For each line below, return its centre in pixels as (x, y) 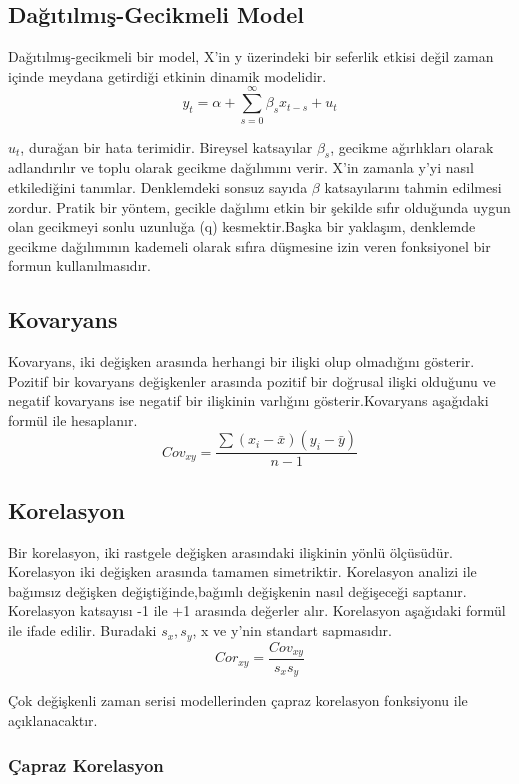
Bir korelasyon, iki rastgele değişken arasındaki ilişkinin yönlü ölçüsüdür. (231, 551)
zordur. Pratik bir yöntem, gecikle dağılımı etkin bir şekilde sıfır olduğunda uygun (259, 206)
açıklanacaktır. (53, 720)
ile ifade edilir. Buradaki (82, 630)
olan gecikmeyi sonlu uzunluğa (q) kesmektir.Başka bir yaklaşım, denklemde (242, 226)
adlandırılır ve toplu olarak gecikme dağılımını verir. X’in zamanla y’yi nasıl (241, 167)
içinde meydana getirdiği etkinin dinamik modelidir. (167, 75)
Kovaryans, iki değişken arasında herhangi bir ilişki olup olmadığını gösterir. (241, 361)
